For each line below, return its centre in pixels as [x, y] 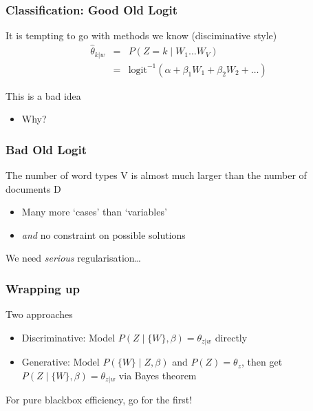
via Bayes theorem [158, 375]
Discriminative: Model [68, 337]
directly [231, 337]
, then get [262, 362]
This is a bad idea [43, 95]
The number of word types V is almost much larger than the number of [156, 175]
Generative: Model [61, 362]
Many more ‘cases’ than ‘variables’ [94, 212]
